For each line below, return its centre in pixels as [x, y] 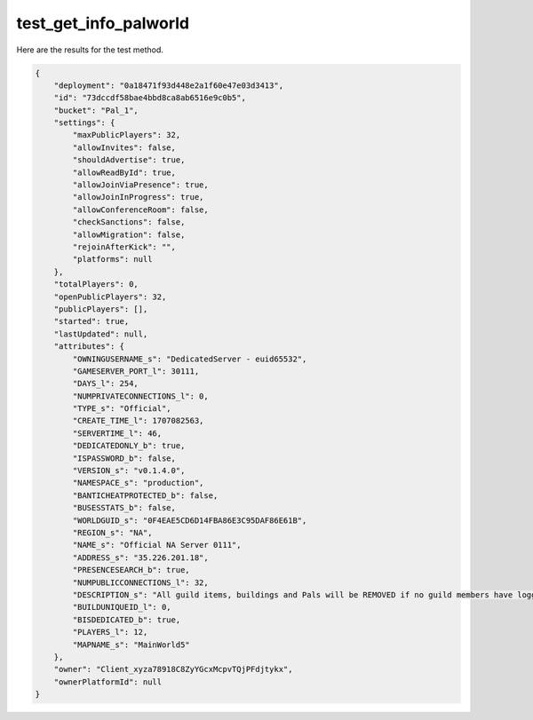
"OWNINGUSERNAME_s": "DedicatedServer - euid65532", [190, 359]
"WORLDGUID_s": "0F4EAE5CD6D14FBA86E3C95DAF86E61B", [190, 520]
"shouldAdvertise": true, [129, 160]
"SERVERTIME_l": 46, [117, 433]
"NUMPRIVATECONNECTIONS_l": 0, [140, 396]
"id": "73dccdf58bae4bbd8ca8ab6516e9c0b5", [150, 98]
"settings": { [84, 123]
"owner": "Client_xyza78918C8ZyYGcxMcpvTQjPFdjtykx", [173, 669]
